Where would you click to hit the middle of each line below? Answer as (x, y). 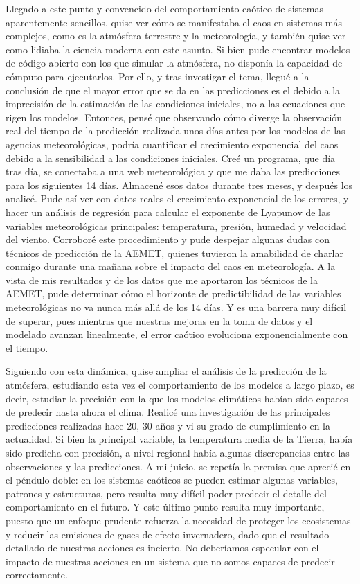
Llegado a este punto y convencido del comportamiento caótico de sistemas (164, 8)
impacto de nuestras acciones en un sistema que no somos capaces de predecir (170, 561)
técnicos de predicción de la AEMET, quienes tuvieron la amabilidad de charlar (174, 253)
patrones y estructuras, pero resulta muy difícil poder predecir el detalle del (166, 493)
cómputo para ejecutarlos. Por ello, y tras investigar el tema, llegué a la (157, 76)
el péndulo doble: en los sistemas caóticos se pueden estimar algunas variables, (172, 480)
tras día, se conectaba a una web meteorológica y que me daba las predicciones (173, 171)
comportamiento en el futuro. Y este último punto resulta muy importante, (165, 507)
